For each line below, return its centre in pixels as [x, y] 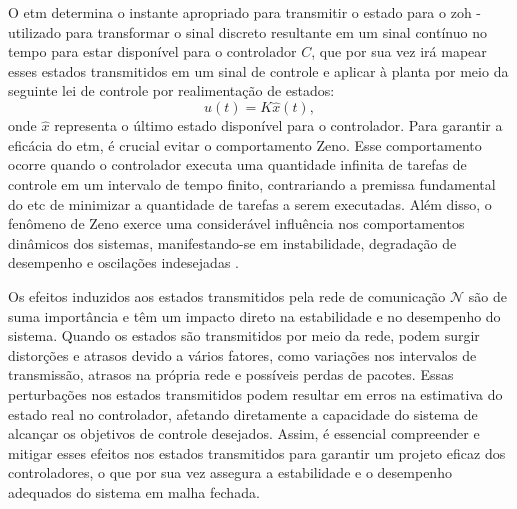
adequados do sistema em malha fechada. [134, 491]
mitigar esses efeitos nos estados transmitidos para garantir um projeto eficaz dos [257, 452]
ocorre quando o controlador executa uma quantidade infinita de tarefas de [237, 164]
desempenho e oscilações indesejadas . [123, 262]
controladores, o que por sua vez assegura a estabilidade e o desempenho [230, 472]
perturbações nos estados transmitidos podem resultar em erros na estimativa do [255, 393]
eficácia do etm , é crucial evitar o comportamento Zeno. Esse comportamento [245, 144]
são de [487, 295]
